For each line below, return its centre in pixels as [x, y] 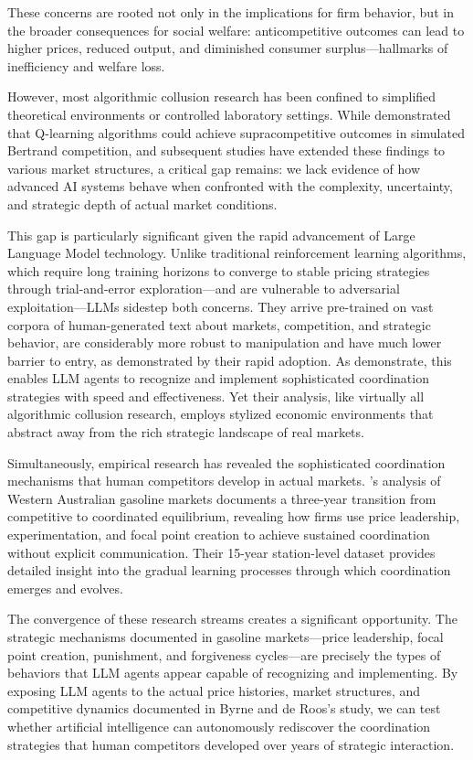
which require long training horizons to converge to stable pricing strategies [219, 270]
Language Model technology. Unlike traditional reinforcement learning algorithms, [237, 253]
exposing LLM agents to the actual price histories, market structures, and [214, 690]
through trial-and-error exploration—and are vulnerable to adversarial [204, 289]
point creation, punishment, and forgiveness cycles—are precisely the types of [224, 654]
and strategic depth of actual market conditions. [142, 203]
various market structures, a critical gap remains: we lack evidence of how [214, 168]
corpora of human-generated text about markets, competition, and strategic [219, 324]
